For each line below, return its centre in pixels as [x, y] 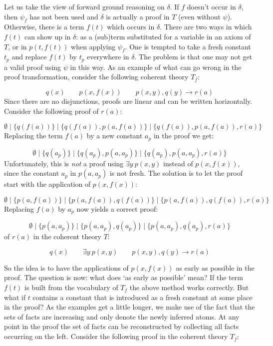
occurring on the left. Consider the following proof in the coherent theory [116, 336]
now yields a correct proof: [117, 208]
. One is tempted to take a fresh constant [188, 46]
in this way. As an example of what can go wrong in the [156, 67]
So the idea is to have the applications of [66, 267]
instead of [178, 163]
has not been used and [64, 16]
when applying [93, 46]
